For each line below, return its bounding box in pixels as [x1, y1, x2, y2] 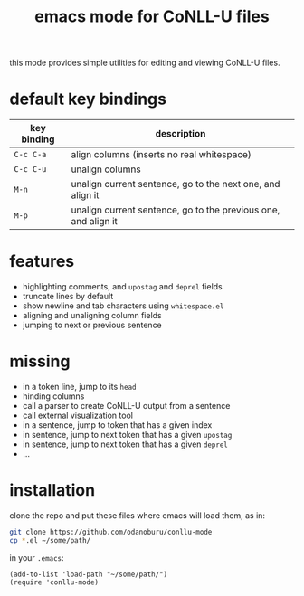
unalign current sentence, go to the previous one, [71, 203, 280, 216]
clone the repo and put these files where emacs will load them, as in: [9, 509, 265, 521]
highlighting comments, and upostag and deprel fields [22, 281, 223, 292]
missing [9, 351, 71, 372]
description [155, 128, 206, 140]
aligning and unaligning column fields [22, 310, 162, 321]
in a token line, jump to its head [22, 382, 137, 392]
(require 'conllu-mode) [9, 577, 100, 587]
